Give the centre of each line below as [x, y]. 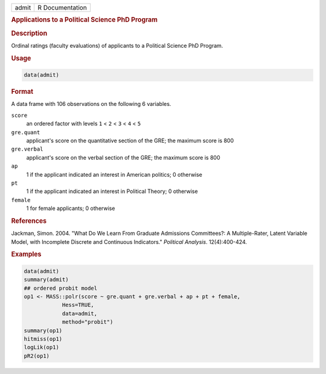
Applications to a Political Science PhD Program [85, 20]
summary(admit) [46, 280]
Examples [26, 254]
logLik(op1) [42, 347]
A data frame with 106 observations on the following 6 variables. [91, 104]
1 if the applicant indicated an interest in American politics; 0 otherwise [114, 174]
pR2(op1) [37, 356]
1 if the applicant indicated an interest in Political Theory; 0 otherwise [112, 191]
